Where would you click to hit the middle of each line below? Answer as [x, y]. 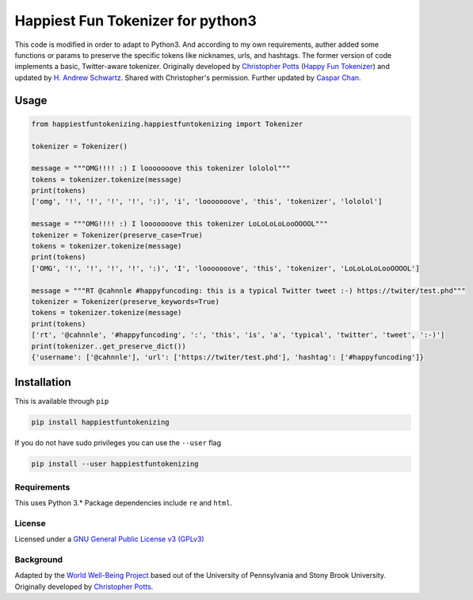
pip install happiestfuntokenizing [100, 422]
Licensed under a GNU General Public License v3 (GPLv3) [110, 539]
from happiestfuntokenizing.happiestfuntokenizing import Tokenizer [167, 124]
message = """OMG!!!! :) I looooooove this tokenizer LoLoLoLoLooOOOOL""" [180, 224]
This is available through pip [62, 402]
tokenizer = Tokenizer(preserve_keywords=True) [125, 301]
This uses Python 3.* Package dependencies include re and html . [124, 503]
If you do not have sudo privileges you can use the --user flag [118, 443]
